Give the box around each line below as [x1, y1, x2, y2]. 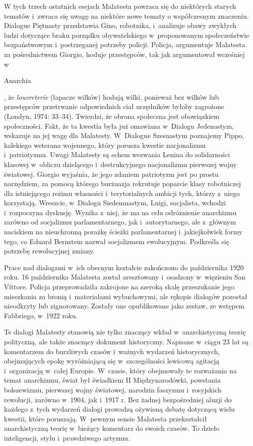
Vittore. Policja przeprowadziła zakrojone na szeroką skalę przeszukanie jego [4, 281, 234, 292]
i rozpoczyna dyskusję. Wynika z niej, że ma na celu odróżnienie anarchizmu [4, 207, 237, 217]
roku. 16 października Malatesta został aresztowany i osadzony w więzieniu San [4, 272, 246, 282]
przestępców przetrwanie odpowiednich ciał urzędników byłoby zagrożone [4, 101, 225, 111]
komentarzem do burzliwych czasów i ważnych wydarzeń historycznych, [4, 346, 220, 356]
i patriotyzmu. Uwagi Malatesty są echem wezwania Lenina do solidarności [4, 149, 230, 160]
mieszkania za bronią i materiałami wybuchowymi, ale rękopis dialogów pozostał [4, 291, 248, 301]
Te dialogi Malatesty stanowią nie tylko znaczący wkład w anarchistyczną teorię [4, 327, 246, 337]
